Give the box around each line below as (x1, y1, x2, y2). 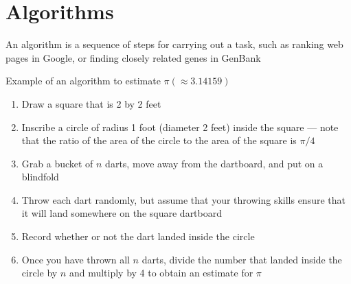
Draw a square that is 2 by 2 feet (21, 96, 161, 110)
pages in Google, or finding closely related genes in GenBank (5, 50, 261, 64)
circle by (21, 265, 58, 280)
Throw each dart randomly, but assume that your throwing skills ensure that (21, 192, 346, 206)
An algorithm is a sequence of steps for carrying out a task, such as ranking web (5, 37, 343, 51)
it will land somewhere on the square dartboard (21, 206, 223, 220)
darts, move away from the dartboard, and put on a (105, 156, 324, 170)
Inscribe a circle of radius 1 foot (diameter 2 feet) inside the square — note (21, 119, 339, 134)
